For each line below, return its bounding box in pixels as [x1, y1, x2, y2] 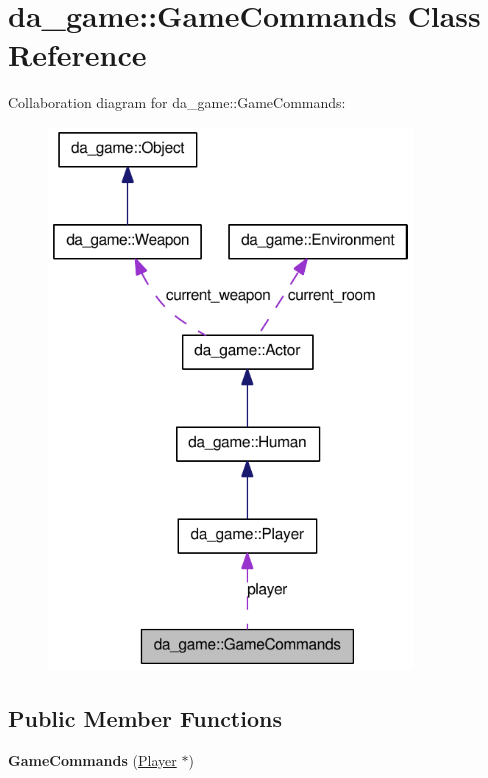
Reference [8, 34, 147, 75]
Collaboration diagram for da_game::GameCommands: [8, 92, 346, 113]
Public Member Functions [8, 703, 282, 734]
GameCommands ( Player [8, 750, 177, 771]
